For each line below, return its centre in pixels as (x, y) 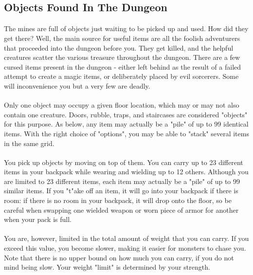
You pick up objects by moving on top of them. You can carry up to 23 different (124, 162)
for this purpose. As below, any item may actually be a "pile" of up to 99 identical (126, 124)
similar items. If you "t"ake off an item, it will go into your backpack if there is (121, 191)
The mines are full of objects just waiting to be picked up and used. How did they (126, 28)
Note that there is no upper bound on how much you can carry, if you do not (119, 257)
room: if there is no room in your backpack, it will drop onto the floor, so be (118, 200)
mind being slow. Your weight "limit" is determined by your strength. (107, 267)
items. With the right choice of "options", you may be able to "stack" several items (126, 133)
